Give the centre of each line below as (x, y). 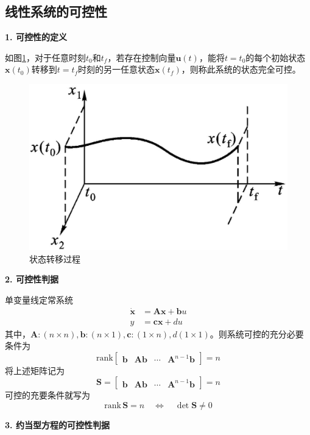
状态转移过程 (55, 258)
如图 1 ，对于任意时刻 (45, 57)
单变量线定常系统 (39, 299)
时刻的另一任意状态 (117, 69)
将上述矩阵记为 (35, 370)
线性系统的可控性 (56, 11)
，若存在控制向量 (142, 57)
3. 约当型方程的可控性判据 (57, 425)
